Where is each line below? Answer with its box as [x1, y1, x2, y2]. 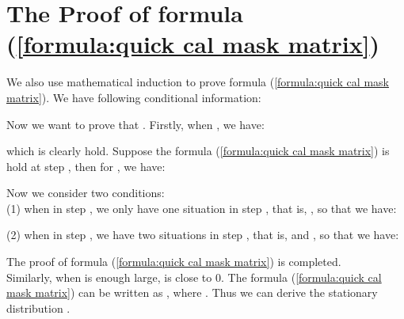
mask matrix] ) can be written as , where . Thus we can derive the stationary [6, 284, 378, 301]
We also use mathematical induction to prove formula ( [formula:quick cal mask [6, 74, 389, 90]
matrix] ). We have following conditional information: [6, 89, 261, 105]
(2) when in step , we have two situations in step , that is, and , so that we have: [6, 226, 399, 243]
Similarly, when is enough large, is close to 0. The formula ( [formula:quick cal [6, 268, 382, 285]
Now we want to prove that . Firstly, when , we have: [6, 116, 265, 132]
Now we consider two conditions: [6, 184, 165, 201]
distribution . [6, 299, 71, 316]
